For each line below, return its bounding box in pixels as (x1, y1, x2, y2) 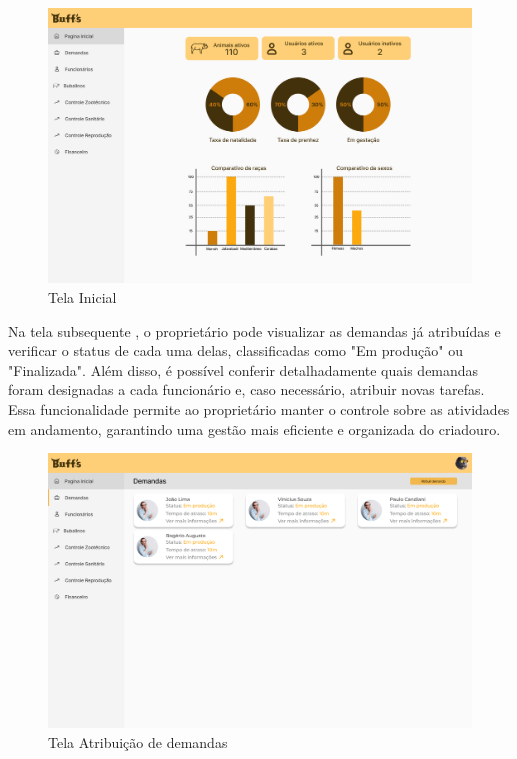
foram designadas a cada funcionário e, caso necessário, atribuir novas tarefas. (8, 379, 485, 400)
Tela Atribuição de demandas (48, 732, 228, 753)
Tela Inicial (48, 286, 117, 307)
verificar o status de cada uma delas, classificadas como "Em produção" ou (8, 340, 463, 361)
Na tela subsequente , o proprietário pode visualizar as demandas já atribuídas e (8, 320, 501, 341)
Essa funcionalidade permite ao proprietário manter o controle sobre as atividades (8, 398, 510, 419)
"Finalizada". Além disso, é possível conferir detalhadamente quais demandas (8, 359, 479, 380)
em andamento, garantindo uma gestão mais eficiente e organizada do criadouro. (8, 418, 501, 439)
